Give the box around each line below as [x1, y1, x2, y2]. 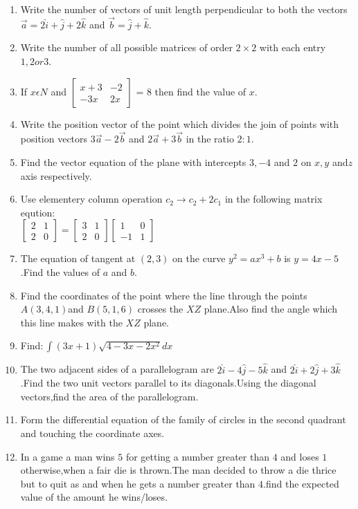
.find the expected [263, 476, 339, 490]
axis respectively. [20, 168, 92, 183]
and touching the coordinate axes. [20, 425, 165, 440]
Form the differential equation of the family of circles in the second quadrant [20, 412, 346, 427]
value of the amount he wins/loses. [20, 490, 168, 504]
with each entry [259, 40, 326, 55]
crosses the [137, 302, 184, 316]
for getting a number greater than [125, 449, 269, 463]
